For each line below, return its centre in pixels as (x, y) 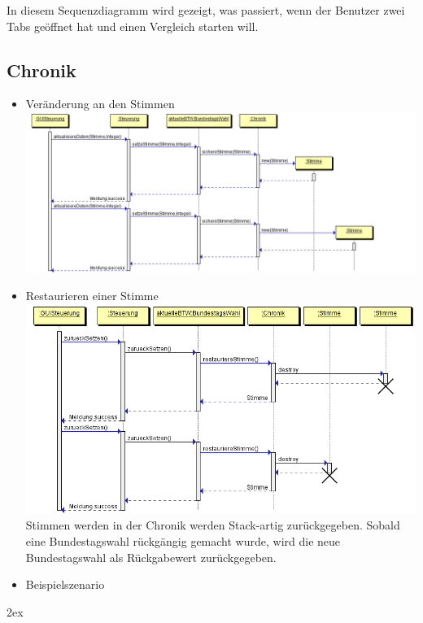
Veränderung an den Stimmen (100, 104)
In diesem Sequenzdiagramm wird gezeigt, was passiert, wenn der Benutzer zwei (206, 10)
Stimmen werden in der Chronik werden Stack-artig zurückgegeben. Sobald (213, 525)
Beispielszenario (65, 584)
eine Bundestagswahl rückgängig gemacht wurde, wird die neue (183, 540)
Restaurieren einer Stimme (92, 296)
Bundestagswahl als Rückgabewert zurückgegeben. (151, 557)
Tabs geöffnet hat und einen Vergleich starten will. (133, 26)
